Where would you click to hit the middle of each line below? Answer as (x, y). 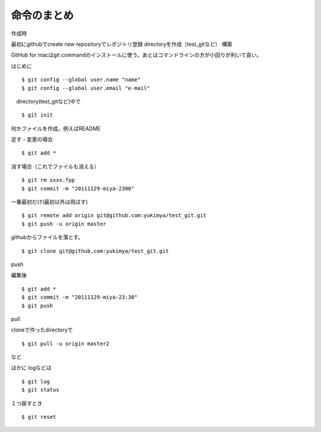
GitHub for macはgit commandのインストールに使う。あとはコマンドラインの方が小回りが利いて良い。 (136, 55)
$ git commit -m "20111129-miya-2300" (78, 188)
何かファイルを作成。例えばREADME (56, 129)
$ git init (37, 115)
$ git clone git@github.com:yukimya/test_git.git (95, 251)
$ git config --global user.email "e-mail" (86, 88)
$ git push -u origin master (64, 224)
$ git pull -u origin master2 (66, 343)
